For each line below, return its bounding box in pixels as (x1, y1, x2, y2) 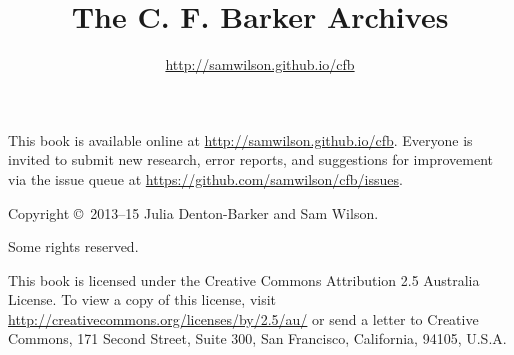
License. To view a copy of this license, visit (8, 289, 277, 310)
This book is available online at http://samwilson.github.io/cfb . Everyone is (8, 129, 473, 150)
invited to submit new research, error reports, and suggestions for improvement (8, 149, 493, 170)
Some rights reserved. (8, 236, 139, 257)
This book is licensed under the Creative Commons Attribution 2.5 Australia (8, 269, 480, 290)
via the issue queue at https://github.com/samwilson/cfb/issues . (8, 168, 403, 189)
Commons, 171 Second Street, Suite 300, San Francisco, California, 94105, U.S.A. (8, 328, 507, 349)
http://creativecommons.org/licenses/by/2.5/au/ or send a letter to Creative (8, 308, 479, 329)
